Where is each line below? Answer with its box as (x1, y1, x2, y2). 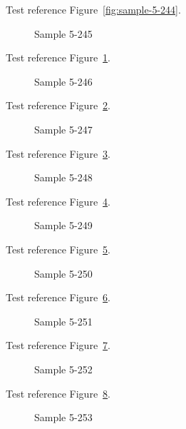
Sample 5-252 (34, 361, 93, 376)
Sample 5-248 (34, 170, 93, 185)
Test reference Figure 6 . (6, 290, 110, 305)
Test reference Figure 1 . (6, 50, 110, 65)
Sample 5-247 (34, 121, 93, 136)
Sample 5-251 (34, 313, 93, 328)
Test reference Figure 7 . (6, 338, 110, 353)
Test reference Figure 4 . (6, 193, 110, 208)
